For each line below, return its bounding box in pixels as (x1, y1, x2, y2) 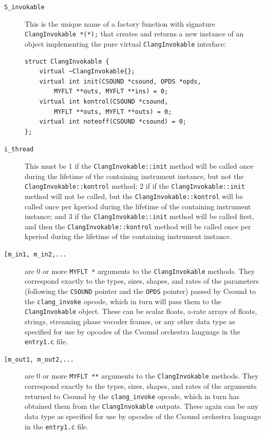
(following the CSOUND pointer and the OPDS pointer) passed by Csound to (25, 285, 256, 296)
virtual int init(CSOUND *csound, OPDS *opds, (39, 77, 201, 85)
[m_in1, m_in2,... (4, 251, 67, 259)
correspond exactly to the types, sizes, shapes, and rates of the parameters (25, 275, 259, 286)
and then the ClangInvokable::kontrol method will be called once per (25, 221, 251, 231)
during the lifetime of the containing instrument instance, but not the (25, 170, 244, 181)
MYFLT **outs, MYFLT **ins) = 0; (54, 88, 168, 95)
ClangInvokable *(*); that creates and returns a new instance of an (25, 28, 244, 39)
